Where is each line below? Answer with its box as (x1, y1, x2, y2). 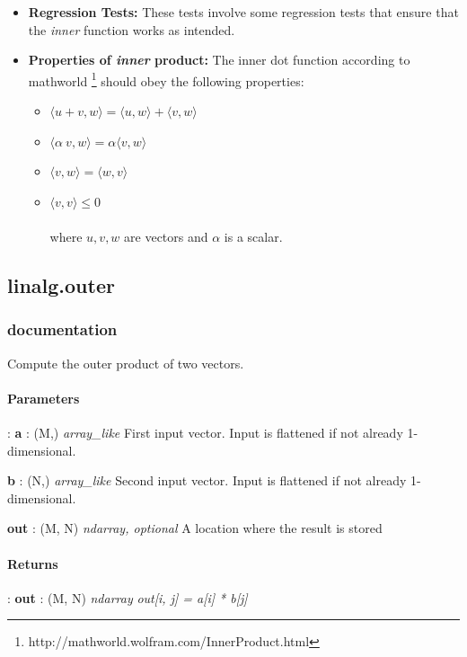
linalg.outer (7, 271, 115, 298)
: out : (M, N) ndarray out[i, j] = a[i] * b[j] (7, 588, 248, 607)
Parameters (7, 388, 80, 407)
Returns (7, 554, 58, 573)
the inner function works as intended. (28, 20, 235, 39)
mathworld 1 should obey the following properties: (28, 68, 304, 90)
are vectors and (124, 227, 208, 245)
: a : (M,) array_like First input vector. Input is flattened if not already (7, 422, 403, 441)
